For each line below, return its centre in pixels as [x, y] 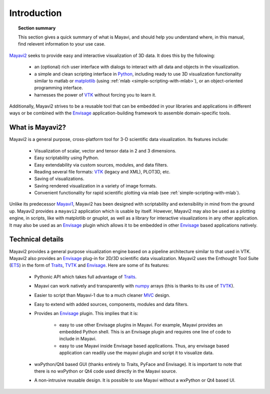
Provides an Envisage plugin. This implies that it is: [86, 313]
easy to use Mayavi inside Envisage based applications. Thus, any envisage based [144, 345]
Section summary [37, 28]
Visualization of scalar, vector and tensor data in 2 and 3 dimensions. [105, 150]
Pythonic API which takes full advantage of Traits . [85, 276]
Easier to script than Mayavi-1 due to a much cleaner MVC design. [102, 295]
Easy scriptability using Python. [67, 158]
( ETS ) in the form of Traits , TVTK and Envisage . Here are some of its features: [89, 265]
